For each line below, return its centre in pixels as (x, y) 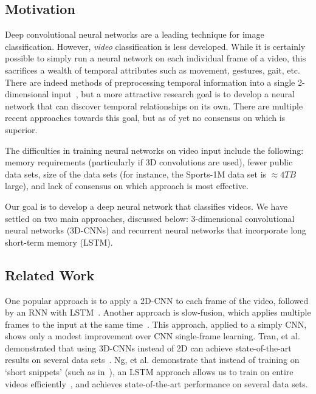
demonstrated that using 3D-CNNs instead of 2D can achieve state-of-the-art (148, 347)
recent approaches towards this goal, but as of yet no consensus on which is (145, 118)
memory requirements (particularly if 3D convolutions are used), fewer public (149, 162)
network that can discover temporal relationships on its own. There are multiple (154, 105)
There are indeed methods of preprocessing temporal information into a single (150, 82)
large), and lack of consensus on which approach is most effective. (127, 186)
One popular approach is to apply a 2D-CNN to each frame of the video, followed (157, 300)
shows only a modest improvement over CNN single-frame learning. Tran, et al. (153, 336)
